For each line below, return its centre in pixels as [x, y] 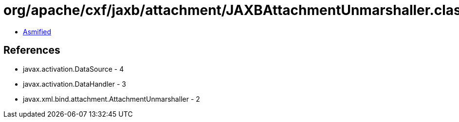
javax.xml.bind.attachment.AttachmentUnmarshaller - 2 [111, 99]
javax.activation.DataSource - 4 [73, 69]
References [32, 50]
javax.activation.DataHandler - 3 [74, 84]
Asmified [37, 31]
